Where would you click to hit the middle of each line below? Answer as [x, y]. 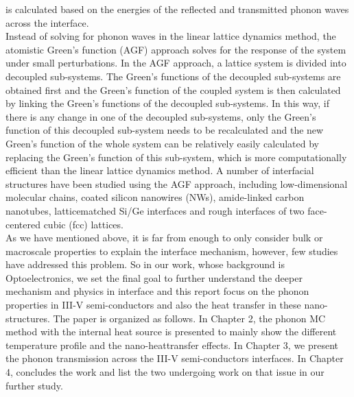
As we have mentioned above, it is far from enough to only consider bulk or [164, 238]
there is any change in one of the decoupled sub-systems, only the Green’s [161, 116]
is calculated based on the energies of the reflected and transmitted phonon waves [177, 9]
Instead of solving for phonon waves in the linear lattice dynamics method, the [171, 36]
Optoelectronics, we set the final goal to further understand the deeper [154, 277]
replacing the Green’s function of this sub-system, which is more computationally [176, 157]
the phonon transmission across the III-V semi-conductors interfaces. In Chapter [175, 358]
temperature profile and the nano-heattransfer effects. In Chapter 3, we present [172, 345]
